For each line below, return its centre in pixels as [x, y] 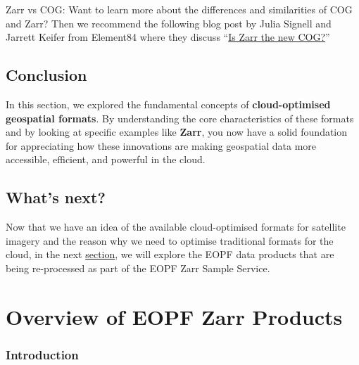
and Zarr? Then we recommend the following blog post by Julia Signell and [169, 23]
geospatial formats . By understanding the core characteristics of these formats [180, 118]
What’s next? [56, 197]
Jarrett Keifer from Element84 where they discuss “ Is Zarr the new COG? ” [168, 37]
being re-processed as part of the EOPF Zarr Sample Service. [138, 268]
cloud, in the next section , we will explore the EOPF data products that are [170, 254]
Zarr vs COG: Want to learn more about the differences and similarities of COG [179, 9]
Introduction [42, 354]
